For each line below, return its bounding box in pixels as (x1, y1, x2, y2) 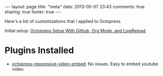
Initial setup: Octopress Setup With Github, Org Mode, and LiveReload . (4, 28, 147, 34)
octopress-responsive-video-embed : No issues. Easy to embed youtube (11, 61, 158, 67)
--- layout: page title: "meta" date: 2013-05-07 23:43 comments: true (4, 4, 145, 9)
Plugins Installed (4, 45, 74, 56)
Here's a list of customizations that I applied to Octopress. (4, 19, 122, 24)
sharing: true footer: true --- (4, 9, 62, 15)
